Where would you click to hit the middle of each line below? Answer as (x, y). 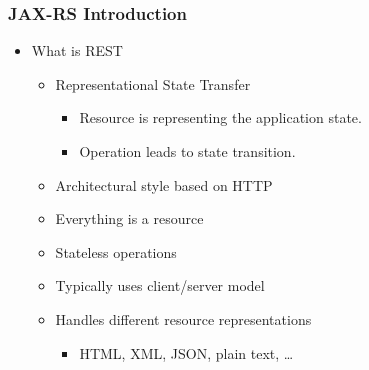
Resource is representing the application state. (220, 117)
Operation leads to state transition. (187, 151)
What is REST (77, 50)
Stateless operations (116, 251)
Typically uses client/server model (160, 285)
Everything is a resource (129, 218)
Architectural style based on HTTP (164, 184)
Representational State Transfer (153, 83)
